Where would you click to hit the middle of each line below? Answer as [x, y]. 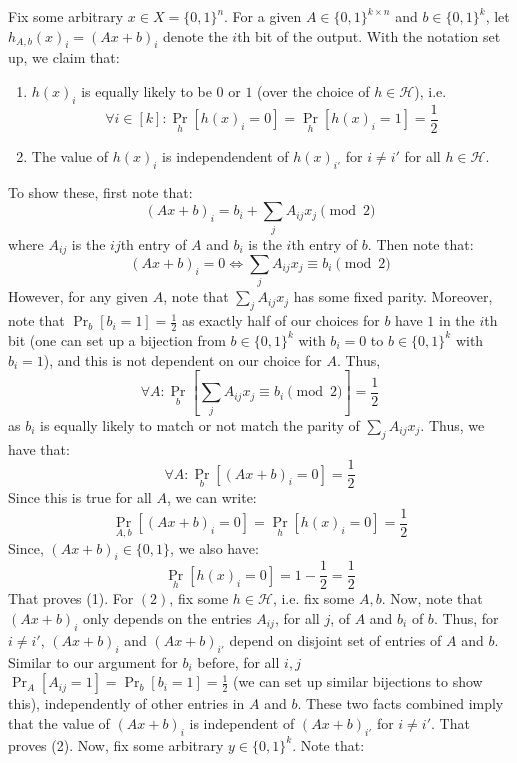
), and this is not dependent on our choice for [182, 359]
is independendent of [225, 155]
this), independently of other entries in [126, 703]
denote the [195, 35]
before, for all [238, 661]
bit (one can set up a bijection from [117, 339]
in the [457, 320]
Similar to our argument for [93, 661]
